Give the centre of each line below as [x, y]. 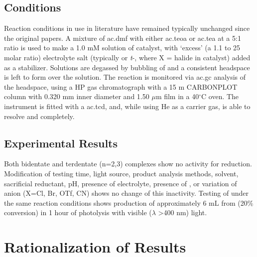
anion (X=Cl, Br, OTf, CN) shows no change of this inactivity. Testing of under [126, 193]
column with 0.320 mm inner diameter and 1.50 [77, 96]
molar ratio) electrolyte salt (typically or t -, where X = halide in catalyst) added [127, 57]
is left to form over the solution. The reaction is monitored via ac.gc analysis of [125, 77]
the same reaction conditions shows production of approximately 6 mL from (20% [129, 202]
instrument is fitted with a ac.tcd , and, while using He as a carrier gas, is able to [127, 106]
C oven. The [220, 96]
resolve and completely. [39, 116]
